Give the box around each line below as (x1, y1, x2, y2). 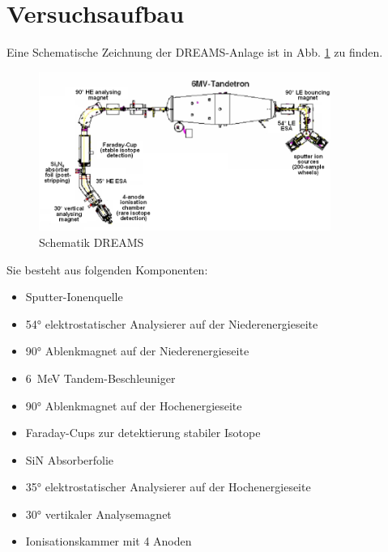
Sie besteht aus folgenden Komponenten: (6, 261, 208, 278)
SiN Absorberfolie (25, 451, 114, 468)
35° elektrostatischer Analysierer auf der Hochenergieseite (25, 478, 311, 495)
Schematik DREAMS (39, 233, 144, 250)
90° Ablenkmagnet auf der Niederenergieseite (25, 342, 249, 359)
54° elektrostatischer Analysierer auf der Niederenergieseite (25, 315, 318, 332)
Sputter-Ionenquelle (25, 288, 123, 305)
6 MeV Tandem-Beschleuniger (25, 369, 176, 386)
